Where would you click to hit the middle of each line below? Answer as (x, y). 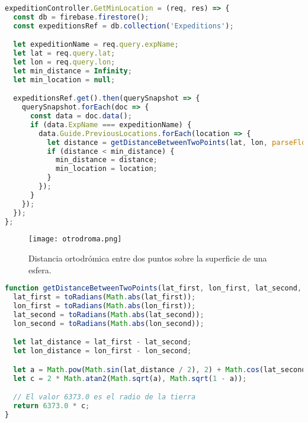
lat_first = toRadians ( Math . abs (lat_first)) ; (105, 297)
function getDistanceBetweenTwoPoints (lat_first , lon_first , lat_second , (153, 288)
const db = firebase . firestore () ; (81, 17)
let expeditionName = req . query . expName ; (96, 45)
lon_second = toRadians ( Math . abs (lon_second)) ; (109, 323)
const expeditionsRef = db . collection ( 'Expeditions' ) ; (123, 26)
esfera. (40, 269)
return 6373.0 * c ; (52, 406)
